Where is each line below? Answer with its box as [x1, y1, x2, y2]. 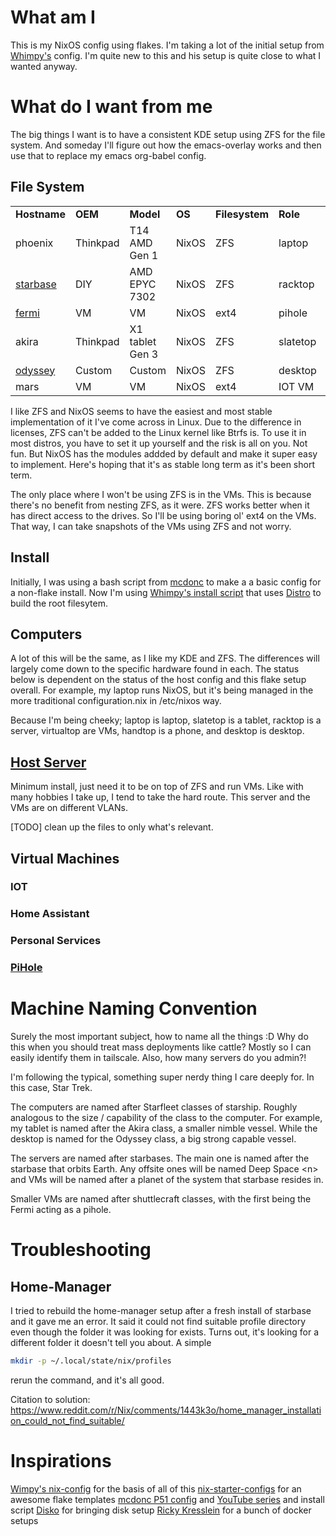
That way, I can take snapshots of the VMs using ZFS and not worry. [10, 520, 292, 532]
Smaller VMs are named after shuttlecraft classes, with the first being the [10, 1193, 312, 1205]
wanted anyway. [10, 60, 78, 72]
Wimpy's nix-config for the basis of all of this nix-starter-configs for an [10, 1482, 302, 1495]
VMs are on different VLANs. [10, 802, 128, 814]
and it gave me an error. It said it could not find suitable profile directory [10, 1316, 307, 1328]
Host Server [10, 754, 87, 771]
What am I [10, 6, 96, 29]
